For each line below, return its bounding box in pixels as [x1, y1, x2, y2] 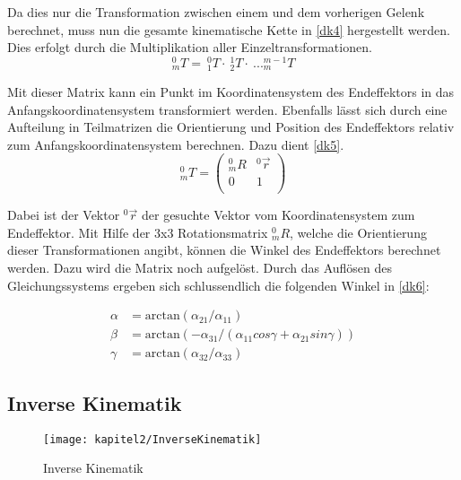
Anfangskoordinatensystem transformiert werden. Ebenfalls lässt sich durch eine [7, 100, 448, 118]
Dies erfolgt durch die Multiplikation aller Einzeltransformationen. [7, 38, 372, 57]
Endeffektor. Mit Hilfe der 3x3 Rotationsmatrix [7, 223, 268, 241]
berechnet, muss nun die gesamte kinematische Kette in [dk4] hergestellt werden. [7, 20, 450, 39]
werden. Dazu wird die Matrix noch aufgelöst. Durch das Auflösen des [7, 258, 393, 277]
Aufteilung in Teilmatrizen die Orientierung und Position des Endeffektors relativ [7, 118, 455, 136]
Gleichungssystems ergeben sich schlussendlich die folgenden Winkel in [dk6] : [7, 275, 430, 294]
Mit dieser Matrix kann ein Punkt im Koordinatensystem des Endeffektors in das [7, 83, 455, 101]
